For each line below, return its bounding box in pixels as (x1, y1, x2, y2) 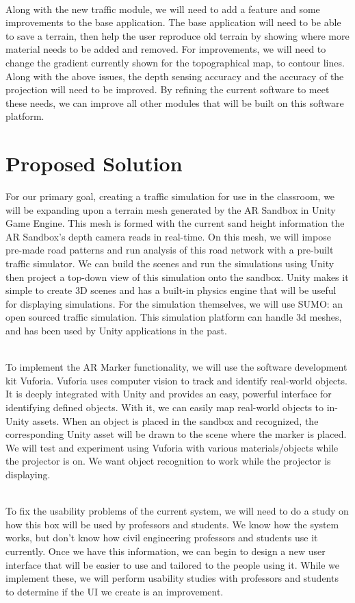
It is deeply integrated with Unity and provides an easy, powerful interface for (5, 386, 332, 401)
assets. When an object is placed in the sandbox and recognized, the (32, 413, 319, 428)
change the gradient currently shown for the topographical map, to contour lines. (5, 55, 345, 69)
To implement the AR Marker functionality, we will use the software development (5, 360, 347, 374)
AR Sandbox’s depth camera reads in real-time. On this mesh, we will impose (5, 229, 331, 243)
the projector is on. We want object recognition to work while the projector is (5, 454, 331, 468)
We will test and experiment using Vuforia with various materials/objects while (5, 440, 339, 454)
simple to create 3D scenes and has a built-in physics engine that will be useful (5, 283, 337, 297)
